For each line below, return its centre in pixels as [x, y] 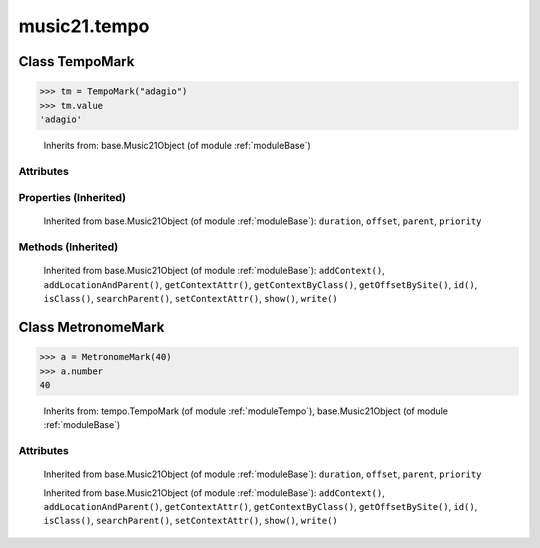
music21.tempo [84, 26]
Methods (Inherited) [68, 247]
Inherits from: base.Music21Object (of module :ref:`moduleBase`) [177, 145]
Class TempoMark [76, 61]
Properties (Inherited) [72, 198]
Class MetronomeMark [91, 326]
